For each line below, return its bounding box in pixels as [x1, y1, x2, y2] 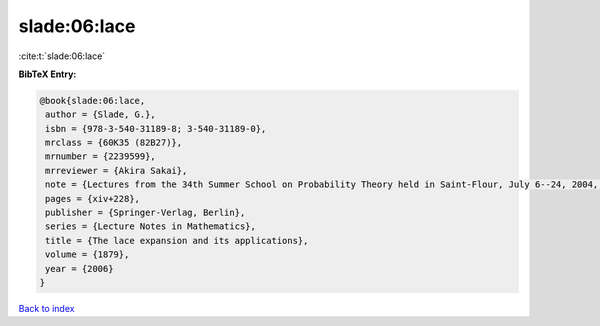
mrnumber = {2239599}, [45, 151, 157, 162]
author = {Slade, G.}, [45, 109, 157, 120]
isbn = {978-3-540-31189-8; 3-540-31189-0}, [45, 123, 267, 134]
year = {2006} [45, 263, 114, 274]
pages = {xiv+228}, [45, 193, 140, 204]
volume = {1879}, [45, 249, 130, 260]
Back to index [18, 302, 75, 314]
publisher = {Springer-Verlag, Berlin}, [45, 207, 246, 219]
